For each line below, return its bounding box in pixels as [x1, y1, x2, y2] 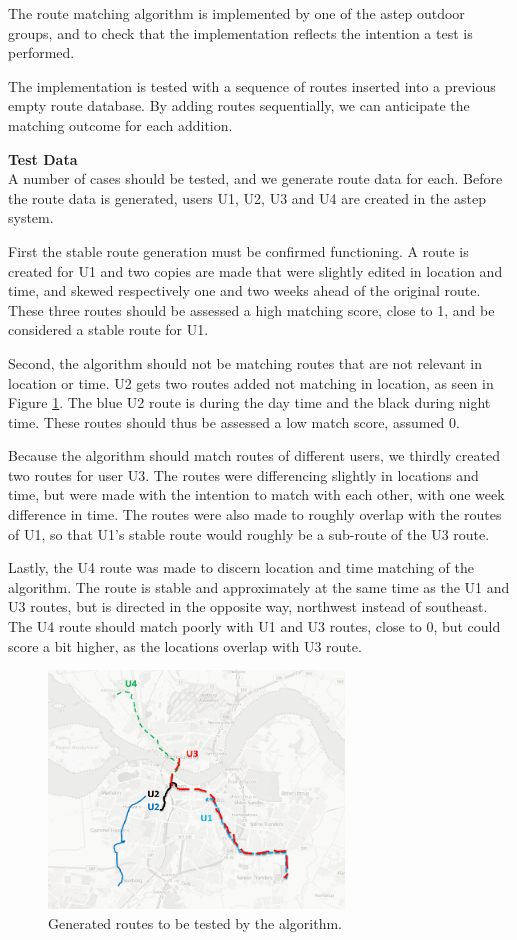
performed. [8, 42, 75, 63]
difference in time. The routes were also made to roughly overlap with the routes [8, 504, 502, 525]
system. [8, 207, 54, 228]
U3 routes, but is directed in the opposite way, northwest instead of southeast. [8, 596, 488, 617]
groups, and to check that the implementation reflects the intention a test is [8, 22, 473, 43]
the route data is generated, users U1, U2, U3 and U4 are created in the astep [8, 187, 487, 208]
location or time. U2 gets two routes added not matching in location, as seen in [8, 372, 494, 393]
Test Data [8, 148, 78, 169]
